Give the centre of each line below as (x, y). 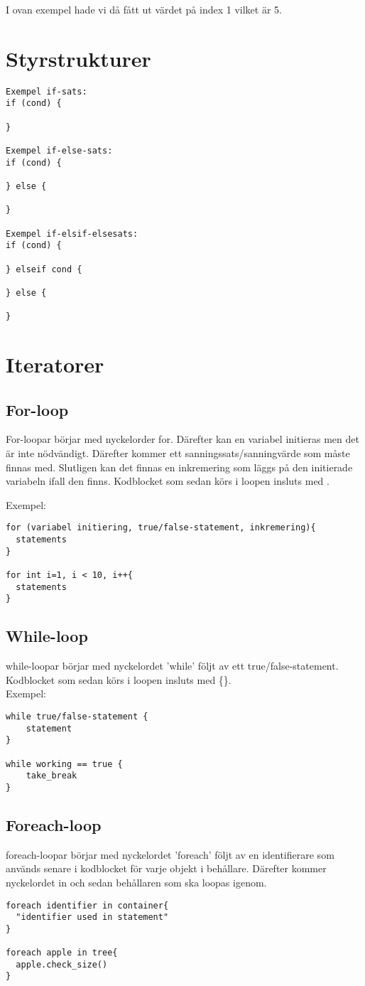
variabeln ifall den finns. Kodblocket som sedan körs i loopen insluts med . (168, 481)
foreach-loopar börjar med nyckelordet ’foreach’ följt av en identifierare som (170, 854)
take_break (51, 776)
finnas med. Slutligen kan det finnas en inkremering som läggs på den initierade (179, 467)
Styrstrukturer (78, 58)
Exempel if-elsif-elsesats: (72, 234)
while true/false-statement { (77, 716)
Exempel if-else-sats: (59, 151)
